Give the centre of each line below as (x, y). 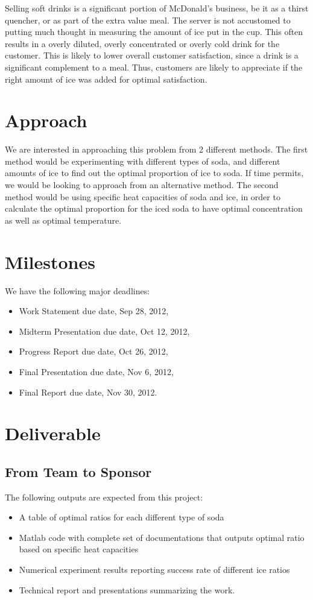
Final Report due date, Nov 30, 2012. (88, 392)
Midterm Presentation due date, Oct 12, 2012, (104, 331)
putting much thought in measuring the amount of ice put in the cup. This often (154, 32)
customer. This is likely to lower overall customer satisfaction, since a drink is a (152, 55)
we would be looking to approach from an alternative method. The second (142, 185)
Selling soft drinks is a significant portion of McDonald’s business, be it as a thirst (157, 8)
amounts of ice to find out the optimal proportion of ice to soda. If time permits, (154, 173)
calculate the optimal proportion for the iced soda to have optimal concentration (154, 208)
